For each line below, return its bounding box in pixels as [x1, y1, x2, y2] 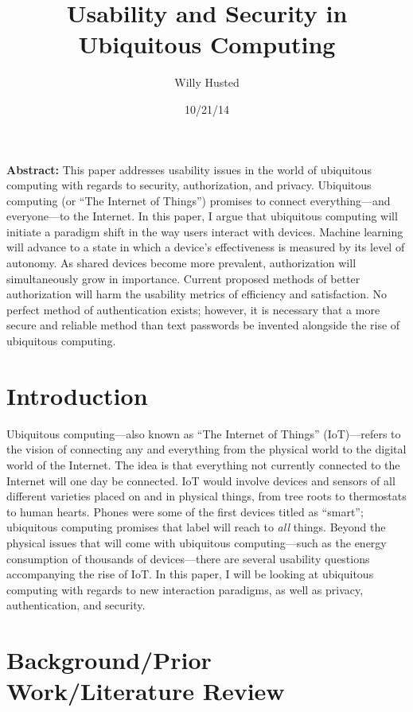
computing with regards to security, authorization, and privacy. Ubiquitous [6, 177, 372, 193]
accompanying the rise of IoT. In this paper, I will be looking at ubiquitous [6, 566, 374, 582]
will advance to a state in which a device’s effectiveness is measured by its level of [6, 239, 405, 255]
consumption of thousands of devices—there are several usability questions [6, 550, 370, 566]
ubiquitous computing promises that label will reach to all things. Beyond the [6, 519, 386, 535]
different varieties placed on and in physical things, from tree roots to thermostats [6, 488, 407, 504]
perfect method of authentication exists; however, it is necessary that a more [6, 301, 380, 317]
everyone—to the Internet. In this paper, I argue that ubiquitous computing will [6, 208, 398, 224]
